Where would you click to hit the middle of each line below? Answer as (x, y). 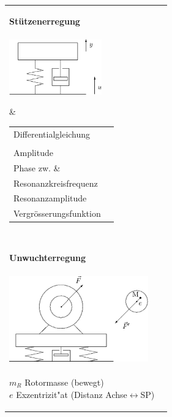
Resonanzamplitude (50, 198)
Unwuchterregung (47, 257)
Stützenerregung (45, 21)
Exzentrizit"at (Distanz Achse (72, 394)
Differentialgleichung (52, 134)
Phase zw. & (37, 167)
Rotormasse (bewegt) (64, 382)
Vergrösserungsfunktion (57, 213)
